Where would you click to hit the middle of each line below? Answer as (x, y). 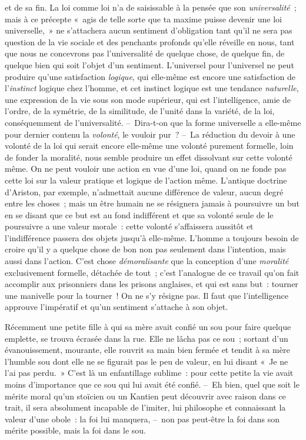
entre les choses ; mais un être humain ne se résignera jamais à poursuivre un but (152, 203)
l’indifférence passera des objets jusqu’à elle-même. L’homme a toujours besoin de (152, 237)
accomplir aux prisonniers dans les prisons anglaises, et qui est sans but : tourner (152, 284)
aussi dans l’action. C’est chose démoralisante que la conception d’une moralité (147, 261)
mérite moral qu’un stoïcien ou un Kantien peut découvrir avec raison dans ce (145, 396)
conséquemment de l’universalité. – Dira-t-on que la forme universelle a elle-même (153, 122)
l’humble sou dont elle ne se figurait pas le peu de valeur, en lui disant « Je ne (147, 361)
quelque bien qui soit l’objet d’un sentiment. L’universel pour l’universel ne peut (149, 64)
